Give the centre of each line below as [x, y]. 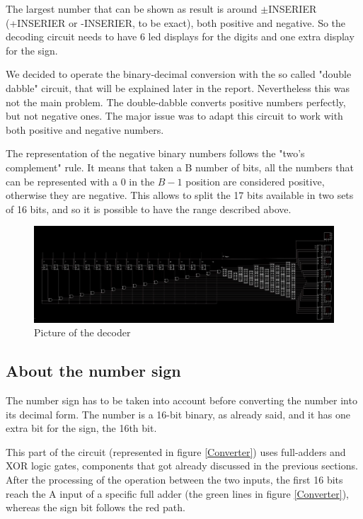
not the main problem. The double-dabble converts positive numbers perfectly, [176, 102]
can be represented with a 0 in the [80, 181]
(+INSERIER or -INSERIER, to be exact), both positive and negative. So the [176, 22]
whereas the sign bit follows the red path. [96, 507]
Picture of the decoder [82, 332]
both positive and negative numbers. [85, 129]
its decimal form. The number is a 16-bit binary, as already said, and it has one [178, 414]
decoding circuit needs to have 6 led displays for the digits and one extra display [180, 36]
